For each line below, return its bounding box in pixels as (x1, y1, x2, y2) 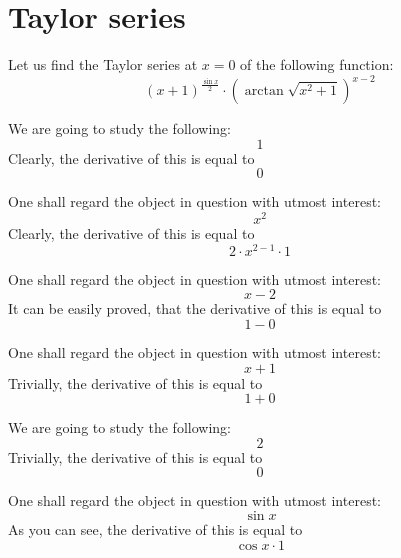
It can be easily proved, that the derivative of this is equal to (8, 298, 382, 319)
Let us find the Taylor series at (8, 54, 198, 75)
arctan (244, 84, 284, 99)
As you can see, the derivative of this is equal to (8, 518, 303, 539)
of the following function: (240, 54, 394, 75)
